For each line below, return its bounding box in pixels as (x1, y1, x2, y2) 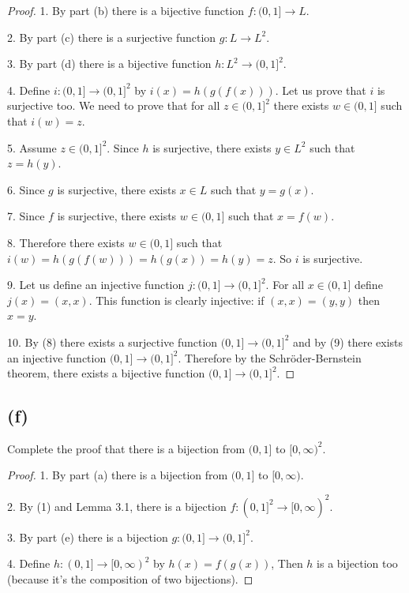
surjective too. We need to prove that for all (7, 97, 220, 114)
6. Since (7, 181, 45, 197)
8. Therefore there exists (7, 234, 125, 250)
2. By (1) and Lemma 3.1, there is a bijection (7, 497, 227, 514)
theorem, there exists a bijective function (7, 365, 205, 381)
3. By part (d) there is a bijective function (7, 55, 212, 72)
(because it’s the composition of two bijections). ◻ (7, 570, 253, 587)
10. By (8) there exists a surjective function (7, 333, 218, 350)
